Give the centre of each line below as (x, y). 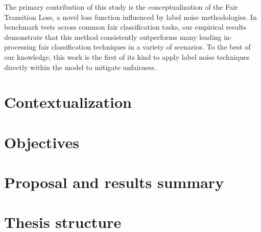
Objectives (42, 142)
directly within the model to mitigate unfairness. (80, 67)
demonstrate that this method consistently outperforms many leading (113, 37)
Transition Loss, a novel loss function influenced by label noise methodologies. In (130, 17)
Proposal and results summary (114, 182)
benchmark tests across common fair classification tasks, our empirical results (125, 27)
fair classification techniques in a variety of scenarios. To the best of (145, 47)
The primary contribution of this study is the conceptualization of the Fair (121, 7)
